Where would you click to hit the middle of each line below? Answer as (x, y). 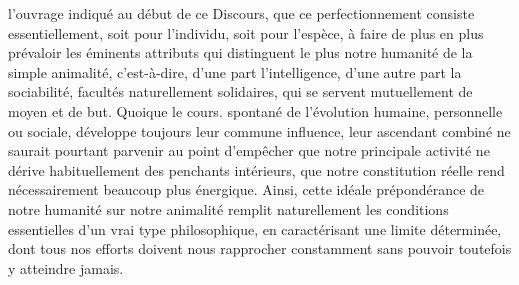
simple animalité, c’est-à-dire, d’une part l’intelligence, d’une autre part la (235, 71)
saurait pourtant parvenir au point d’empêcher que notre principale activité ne (249, 150)
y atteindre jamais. (66, 267)
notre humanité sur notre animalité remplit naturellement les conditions (228, 208)
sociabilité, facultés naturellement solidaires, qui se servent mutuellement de (240, 91)
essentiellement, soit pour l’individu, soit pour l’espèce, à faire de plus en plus (246, 32)
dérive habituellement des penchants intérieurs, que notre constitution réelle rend (256, 169)
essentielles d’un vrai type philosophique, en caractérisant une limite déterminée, (255, 228)
